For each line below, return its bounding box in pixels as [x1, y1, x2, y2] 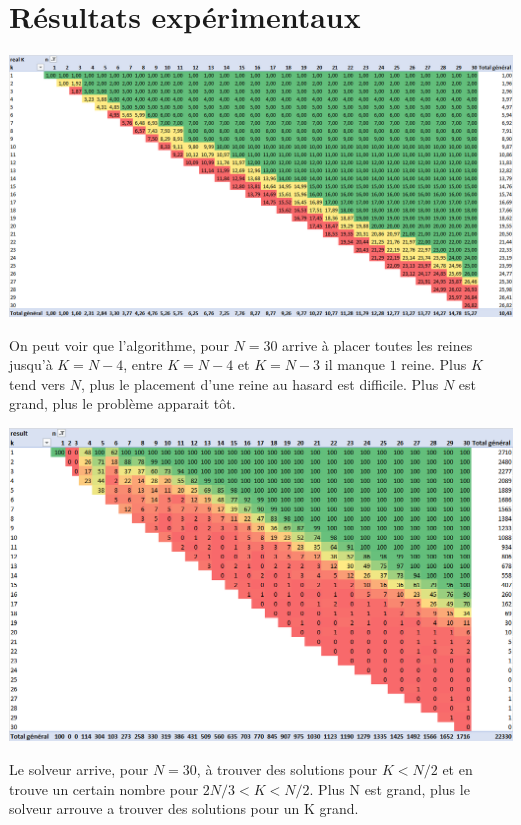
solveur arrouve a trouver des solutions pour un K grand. [9, 798, 359, 819]
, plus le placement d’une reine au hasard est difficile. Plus [81, 373, 439, 394]
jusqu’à [9, 354, 53, 375]
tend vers [9, 373, 66, 394]
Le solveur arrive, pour [9, 759, 149, 780]
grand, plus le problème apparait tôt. [9, 393, 236, 414]
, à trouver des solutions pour [196, 759, 378, 780]
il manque [324, 354, 386, 375]
